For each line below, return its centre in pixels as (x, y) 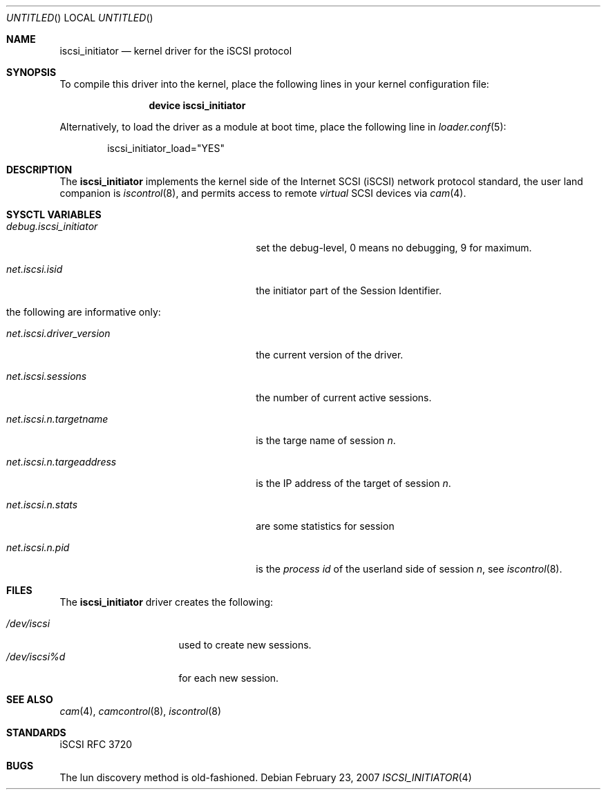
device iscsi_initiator (197, 105)
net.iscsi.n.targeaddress (61, 462)
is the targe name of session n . (326, 440)
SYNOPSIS (31, 72)
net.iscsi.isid (35, 269)
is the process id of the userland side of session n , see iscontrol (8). (409, 569)
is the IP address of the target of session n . (353, 483)
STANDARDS (36, 732)
